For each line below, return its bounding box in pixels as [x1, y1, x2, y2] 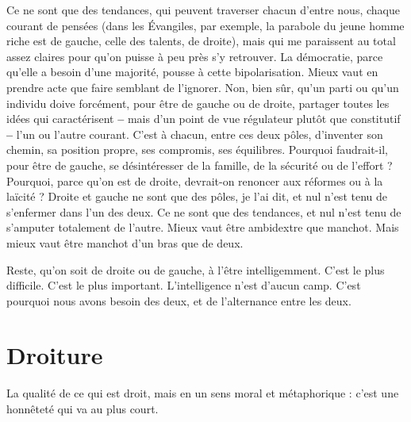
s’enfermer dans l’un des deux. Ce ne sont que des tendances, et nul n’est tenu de [6, 203, 401, 220]
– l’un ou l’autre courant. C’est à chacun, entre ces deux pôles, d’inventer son [6, 125, 383, 142]
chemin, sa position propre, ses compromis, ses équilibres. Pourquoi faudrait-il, [6, 141, 388, 158]
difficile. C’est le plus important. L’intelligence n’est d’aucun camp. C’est [6, 277, 361, 293]
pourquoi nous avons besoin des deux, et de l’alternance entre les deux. [6, 292, 351, 309]
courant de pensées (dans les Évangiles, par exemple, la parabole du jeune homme [6, 17, 405, 33]
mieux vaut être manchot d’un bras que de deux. [6, 234, 244, 251]
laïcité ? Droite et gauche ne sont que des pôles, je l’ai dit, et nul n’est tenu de [6, 188, 387, 205]
